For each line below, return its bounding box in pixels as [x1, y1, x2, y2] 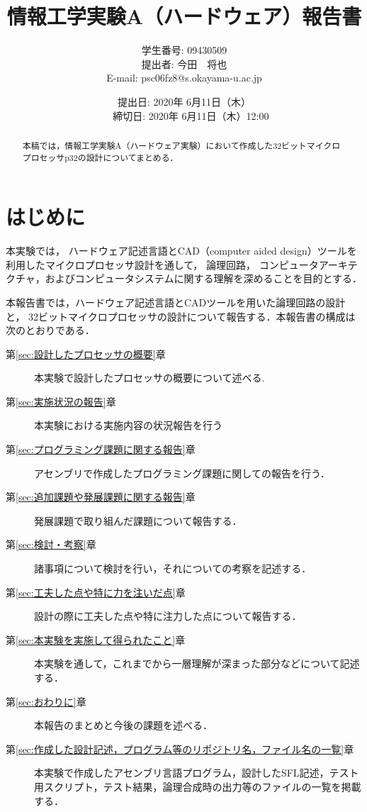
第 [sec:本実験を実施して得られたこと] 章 [6, 632, 186, 647]
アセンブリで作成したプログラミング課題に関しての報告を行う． [34, 465, 330, 480]
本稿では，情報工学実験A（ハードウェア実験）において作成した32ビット [22, 139, 307, 151]
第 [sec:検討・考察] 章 [6, 537, 96, 552]
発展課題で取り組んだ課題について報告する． [34, 513, 242, 528]
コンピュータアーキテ [259, 257, 358, 272]
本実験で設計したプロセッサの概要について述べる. [34, 370, 265, 385]
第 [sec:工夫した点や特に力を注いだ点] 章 [6, 584, 186, 599]
